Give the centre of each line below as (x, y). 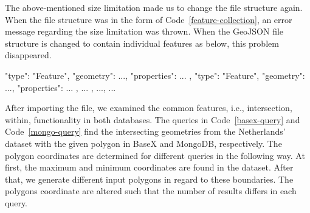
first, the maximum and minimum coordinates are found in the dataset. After (149, 167)
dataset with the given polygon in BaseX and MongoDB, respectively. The (143, 143)
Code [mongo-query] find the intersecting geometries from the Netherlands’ (145, 131)
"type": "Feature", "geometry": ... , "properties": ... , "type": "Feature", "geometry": (155, 75)
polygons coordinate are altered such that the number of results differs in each (151, 191)
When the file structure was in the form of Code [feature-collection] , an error (149, 19)
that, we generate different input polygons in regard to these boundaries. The (149, 179)
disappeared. (28, 55)
